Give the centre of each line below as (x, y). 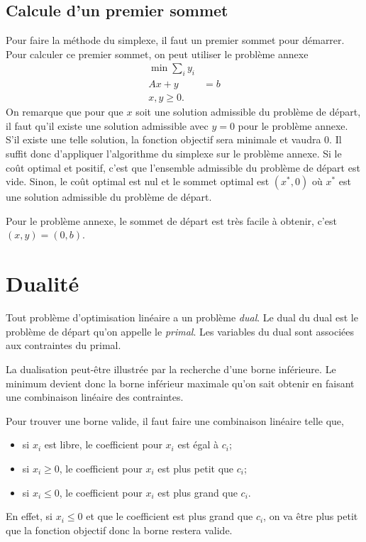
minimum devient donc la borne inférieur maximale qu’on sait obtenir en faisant (180, 383)
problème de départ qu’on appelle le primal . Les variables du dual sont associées (180, 331)
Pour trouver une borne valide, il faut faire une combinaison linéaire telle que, (175, 420)
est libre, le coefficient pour (103, 444)
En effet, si (29, 516)
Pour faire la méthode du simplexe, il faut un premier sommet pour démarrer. (175, 40)
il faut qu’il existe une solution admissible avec (107, 125)
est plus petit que (196, 468)
